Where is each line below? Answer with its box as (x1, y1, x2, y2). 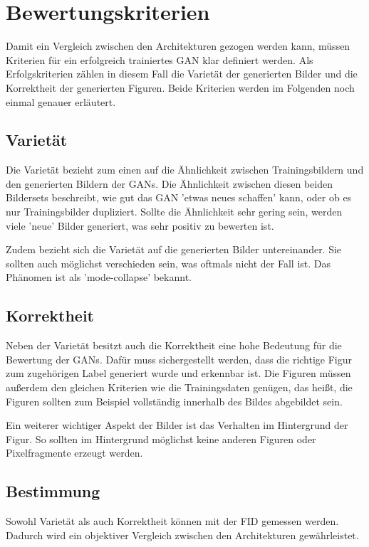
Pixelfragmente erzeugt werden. (6, 445, 143, 460)
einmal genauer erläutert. (6, 94, 116, 109)
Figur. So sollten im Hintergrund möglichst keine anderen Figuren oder (6, 431, 316, 446)
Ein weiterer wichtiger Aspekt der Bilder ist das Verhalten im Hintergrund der (6, 418, 348, 432)
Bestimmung (6, 480, 100, 502)
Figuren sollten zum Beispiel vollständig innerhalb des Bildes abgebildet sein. (6, 393, 343, 408)
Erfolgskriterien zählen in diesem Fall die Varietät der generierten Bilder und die (6, 66, 358, 81)
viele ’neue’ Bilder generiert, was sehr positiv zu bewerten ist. (6, 218, 274, 233)
